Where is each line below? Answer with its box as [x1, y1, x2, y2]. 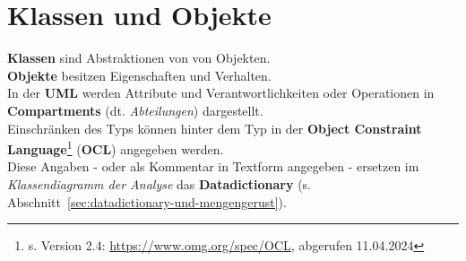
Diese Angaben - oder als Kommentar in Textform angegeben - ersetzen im [7, 157, 419, 176]
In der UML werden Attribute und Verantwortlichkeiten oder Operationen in [7, 83, 435, 102]
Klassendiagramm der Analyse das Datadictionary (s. [7, 174, 312, 193]
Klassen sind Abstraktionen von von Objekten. [7, 48, 271, 67]
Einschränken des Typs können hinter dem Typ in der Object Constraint [7, 118, 422, 137]
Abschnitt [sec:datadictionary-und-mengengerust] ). [7, 192, 287, 211]
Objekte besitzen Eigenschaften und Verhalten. [7, 65, 272, 84]
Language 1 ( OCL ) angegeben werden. [7, 137, 224, 158]
